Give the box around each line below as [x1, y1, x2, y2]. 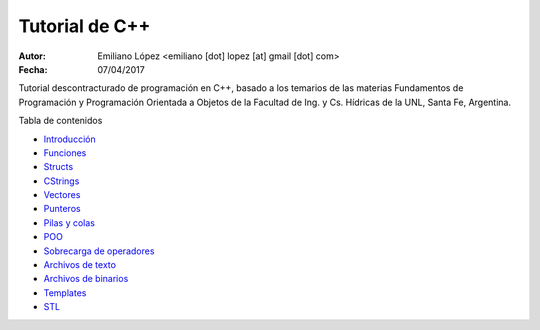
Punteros [43, 203, 81, 215]
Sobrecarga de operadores [43, 245, 155, 257]
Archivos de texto [43, 259, 117, 271]
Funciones [43, 146, 87, 159]
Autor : [18, 50, 47, 62]
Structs [43, 161, 74, 173]
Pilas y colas [43, 216, 95, 229]
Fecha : [18, 63, 48, 75]
